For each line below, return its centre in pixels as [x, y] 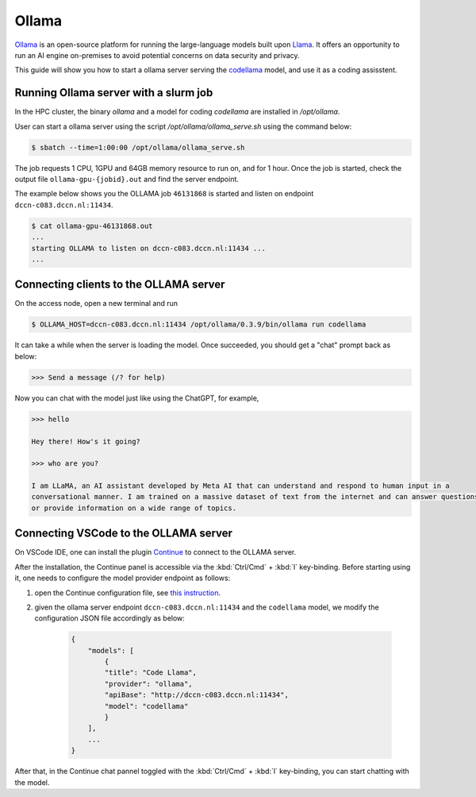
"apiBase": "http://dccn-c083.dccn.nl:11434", [196, 695]
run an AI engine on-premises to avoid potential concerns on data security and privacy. [157, 55]
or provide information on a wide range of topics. [134, 508]
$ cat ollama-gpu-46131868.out [92, 226]
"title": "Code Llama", [151, 673]
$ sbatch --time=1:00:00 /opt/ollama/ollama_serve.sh [138, 147]
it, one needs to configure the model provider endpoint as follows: [123, 578]
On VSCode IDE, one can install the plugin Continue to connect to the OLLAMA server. [155, 552]
